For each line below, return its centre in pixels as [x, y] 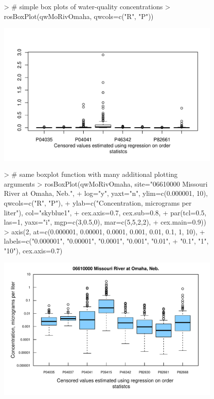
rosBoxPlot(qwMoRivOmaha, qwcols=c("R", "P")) [79, 16]
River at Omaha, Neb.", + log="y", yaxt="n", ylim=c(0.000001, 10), [106, 193]
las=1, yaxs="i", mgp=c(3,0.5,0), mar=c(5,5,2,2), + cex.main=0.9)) [105, 222]
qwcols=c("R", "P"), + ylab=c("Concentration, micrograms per [98, 203]
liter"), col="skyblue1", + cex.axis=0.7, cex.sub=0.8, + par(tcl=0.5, [105, 212]
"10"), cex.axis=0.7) [33, 250]
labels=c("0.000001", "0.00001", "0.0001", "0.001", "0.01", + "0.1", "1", [106, 241]
